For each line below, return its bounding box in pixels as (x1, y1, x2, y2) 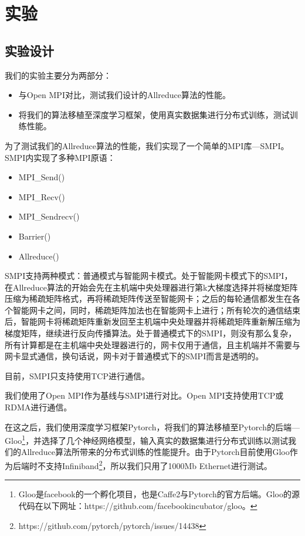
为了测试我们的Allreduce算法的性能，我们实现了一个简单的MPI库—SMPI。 (5, 139, 289, 151)
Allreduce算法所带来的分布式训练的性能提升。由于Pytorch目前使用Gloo (21, 446, 290, 458)
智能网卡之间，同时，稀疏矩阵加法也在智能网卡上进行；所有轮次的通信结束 (12, 304, 300, 316)
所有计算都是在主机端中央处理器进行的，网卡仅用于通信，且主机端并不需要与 (5, 338, 300, 350)
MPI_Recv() (18, 190, 65, 203)
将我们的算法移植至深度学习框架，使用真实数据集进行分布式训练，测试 (18, 108, 290, 120)
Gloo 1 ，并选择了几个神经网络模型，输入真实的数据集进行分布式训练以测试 (5, 433, 289, 446)
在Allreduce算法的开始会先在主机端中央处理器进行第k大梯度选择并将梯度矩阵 (5, 281, 298, 293)
